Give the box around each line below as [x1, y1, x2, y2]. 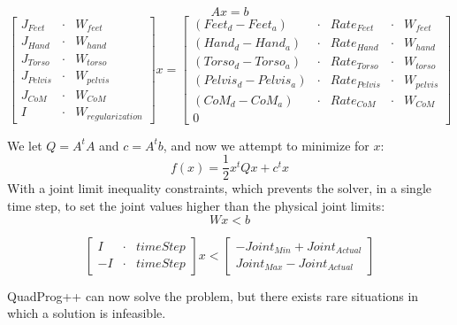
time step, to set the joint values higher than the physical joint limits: [7, 196, 385, 214]
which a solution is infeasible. [7, 304, 166, 322]
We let [7, 135, 42, 154]
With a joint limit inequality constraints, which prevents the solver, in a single [7, 179, 432, 197]
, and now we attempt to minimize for [163, 135, 369, 154]
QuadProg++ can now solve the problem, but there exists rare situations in [7, 286, 419, 305]
